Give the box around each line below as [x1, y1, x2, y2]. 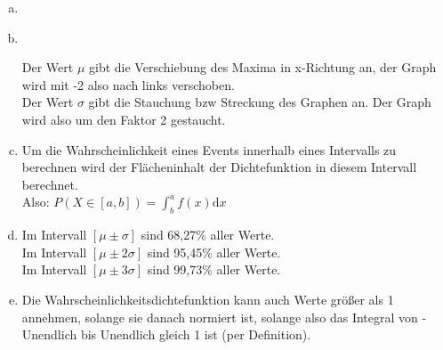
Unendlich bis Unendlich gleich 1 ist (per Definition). [21, 325, 311, 344]
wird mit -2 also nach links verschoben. [21, 75, 235, 94]
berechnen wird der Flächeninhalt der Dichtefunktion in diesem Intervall [21, 158, 417, 176]
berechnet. [21, 175, 78, 193]
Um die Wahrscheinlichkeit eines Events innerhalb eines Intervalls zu [21, 140, 397, 159]
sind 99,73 [147, 260, 203, 279]
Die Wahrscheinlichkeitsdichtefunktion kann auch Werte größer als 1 [21, 289, 394, 308]
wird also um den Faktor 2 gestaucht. [21, 110, 226, 128]
